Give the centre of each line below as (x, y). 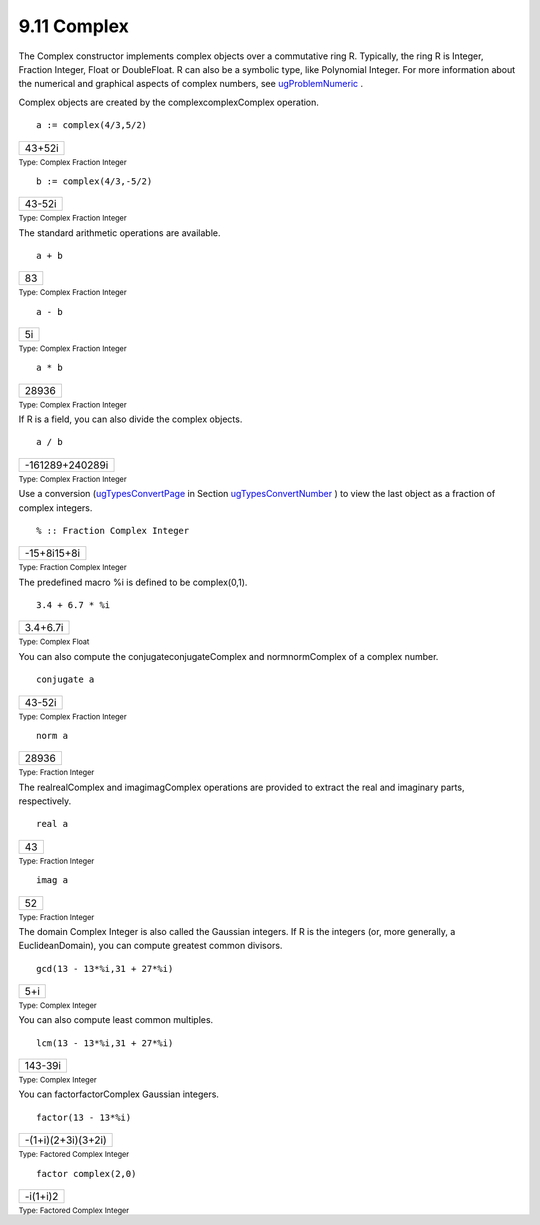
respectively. (45, 801)
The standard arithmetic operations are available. (119, 232)
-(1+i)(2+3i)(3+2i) (65, 1140)
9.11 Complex (73, 26)
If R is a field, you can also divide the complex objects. (130, 419)
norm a (52, 735)
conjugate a (65, 679)
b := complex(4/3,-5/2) (94, 181)
